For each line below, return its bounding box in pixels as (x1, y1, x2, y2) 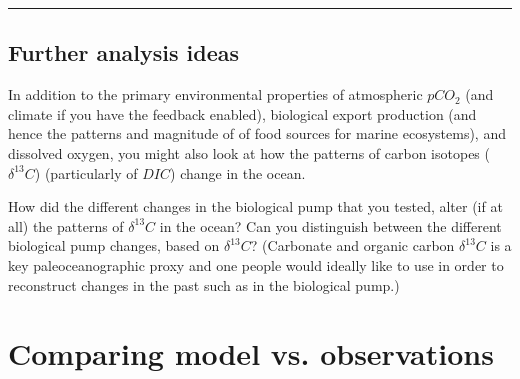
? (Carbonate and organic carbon (250, 235, 455, 256)
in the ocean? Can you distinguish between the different (159, 215, 502, 236)
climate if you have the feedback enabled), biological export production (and (8, 103, 477, 124)
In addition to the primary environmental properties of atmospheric (8, 84, 423, 105)
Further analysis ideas (8, 37, 240, 68)
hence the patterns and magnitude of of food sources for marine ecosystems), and (8, 123, 506, 144)
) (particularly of (34, 162, 138, 183)
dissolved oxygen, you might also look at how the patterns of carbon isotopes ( (8, 142, 490, 163)
